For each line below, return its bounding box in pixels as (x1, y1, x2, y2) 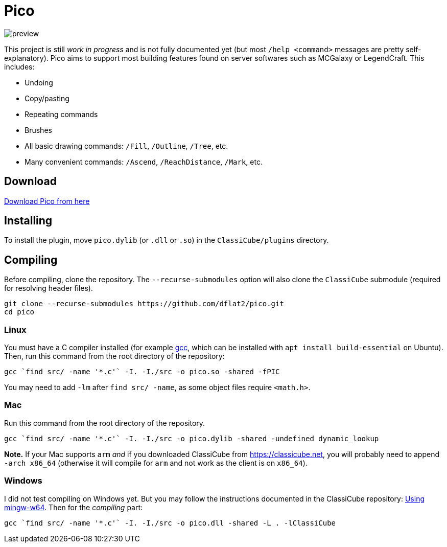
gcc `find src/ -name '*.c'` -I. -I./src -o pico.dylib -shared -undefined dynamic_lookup (4, 434, 379, 443)
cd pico (4, 308, 35, 316)
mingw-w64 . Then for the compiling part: (4, 503, 143, 512)
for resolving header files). (4, 284, 93, 293)
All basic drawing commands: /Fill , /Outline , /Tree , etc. (25, 141, 228, 150)
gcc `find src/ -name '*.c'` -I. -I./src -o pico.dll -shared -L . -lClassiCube (4, 518, 336, 527)
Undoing (25, 78, 53, 87)
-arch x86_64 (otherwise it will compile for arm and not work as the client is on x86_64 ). (4, 458, 308, 467)
